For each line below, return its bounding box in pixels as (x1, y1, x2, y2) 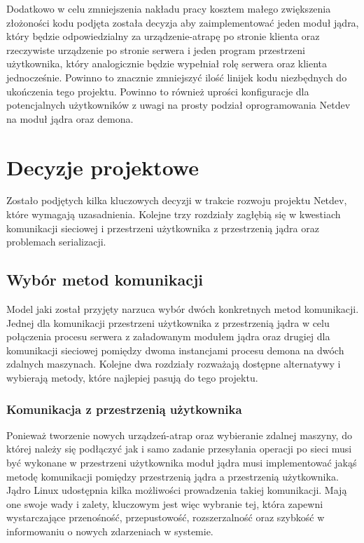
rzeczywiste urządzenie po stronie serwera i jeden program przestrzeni (6, 42, 305, 57)
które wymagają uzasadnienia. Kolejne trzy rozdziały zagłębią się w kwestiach (6, 207, 341, 222)
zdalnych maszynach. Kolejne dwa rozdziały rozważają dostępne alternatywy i (6, 356, 341, 371)
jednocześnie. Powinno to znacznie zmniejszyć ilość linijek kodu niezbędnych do (6, 69, 347, 84)
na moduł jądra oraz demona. (6, 111, 134, 126)
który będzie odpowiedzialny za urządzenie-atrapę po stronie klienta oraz (6, 29, 320, 43)
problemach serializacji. (6, 234, 106, 249)
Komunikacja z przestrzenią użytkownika (6, 400, 242, 417)
